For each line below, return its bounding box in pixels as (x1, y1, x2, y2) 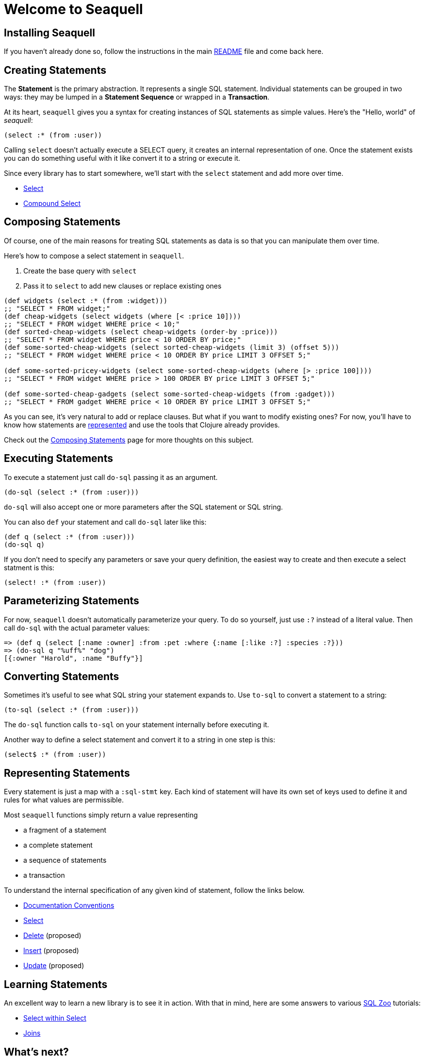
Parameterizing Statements (4, 595, 139, 607)
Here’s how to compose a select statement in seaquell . (4, 251, 184, 260)
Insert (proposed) (23, 946, 79, 955)
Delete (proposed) (23, 931, 82, 940)
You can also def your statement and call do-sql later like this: (4, 517, 207, 526)
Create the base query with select (23, 266, 137, 275)
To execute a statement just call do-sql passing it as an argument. (4, 473, 218, 481)
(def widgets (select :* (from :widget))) (4, 296, 168, 305)
